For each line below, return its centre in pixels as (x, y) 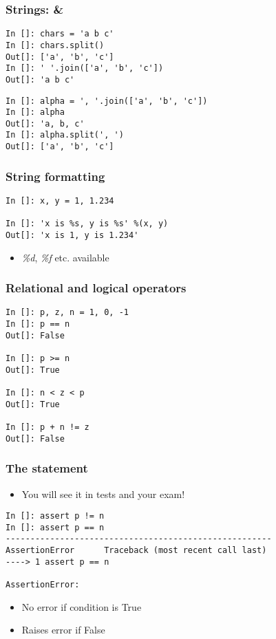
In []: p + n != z (47, 427)
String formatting (55, 176)
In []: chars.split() (55, 45)
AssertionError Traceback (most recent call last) (136, 551)
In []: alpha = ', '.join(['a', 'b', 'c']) (107, 101)
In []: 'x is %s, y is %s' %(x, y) (87, 224)
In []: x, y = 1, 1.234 (60, 201)
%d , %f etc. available (65, 257)
